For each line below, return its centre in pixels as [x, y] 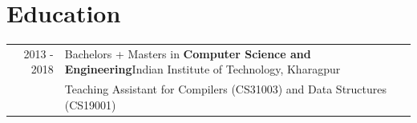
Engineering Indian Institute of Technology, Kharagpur [202, 69]
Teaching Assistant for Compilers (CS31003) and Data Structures [226, 89]
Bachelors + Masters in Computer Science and [188, 53]
